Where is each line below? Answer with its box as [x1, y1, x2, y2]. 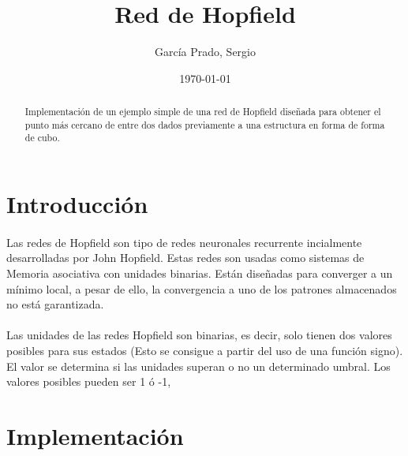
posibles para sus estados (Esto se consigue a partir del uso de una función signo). [6, 342, 403, 359]
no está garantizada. [6, 296, 104, 312]
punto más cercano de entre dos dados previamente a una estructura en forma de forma [24, 118, 385, 131]
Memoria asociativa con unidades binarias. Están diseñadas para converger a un [6, 265, 393, 282]
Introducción [6, 188, 148, 220]
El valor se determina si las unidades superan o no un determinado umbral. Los [6, 357, 391, 374]
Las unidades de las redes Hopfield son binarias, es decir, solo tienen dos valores [6, 327, 392, 343]
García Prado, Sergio [155, 43, 256, 60]
